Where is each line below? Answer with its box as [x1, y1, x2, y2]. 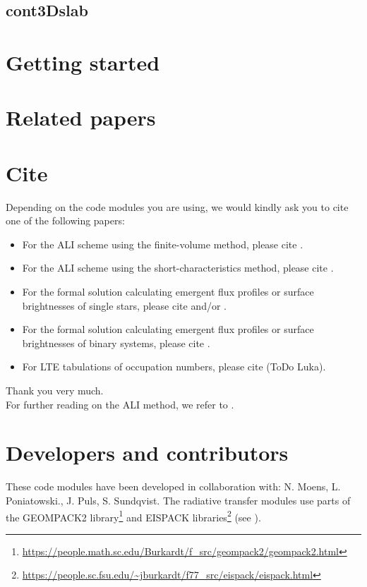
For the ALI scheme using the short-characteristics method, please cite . [22, 260, 334, 275]
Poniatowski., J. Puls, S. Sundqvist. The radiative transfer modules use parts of [6, 492, 351, 507]
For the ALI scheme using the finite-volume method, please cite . [22, 236, 303, 251]
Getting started [6, 47, 160, 76]
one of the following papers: [6, 213, 125, 228]
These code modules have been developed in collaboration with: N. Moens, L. [6, 479, 341, 494]
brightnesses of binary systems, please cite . [22, 335, 210, 350]
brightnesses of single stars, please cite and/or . [22, 298, 227, 313]
